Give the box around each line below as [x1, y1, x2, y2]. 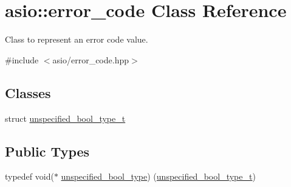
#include [5, 53, 39, 66]
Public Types [5, 141, 90, 160]
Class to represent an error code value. [5, 33, 148, 46]
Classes [5, 83, 51, 102]
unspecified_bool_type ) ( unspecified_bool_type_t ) [61, 170, 256, 183]
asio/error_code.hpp [52, 53, 129, 66]
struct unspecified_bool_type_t [5, 111, 126, 124]
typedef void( [5, 170, 54, 183]
